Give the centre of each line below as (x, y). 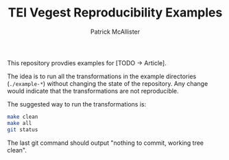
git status (23, 129)
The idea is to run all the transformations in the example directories (102, 76)
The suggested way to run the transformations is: (77, 104)
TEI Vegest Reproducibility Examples (115, 13)
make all (20, 123)
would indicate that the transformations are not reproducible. (93, 91)
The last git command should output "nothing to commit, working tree (106, 143)
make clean (23, 117)
